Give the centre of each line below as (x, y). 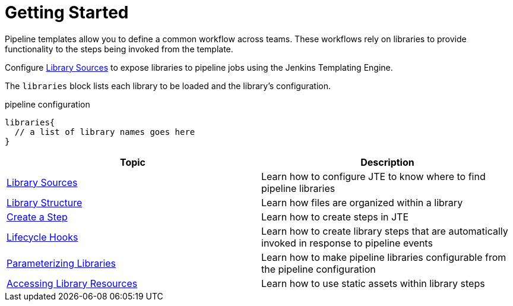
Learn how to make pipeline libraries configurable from (384, 257)
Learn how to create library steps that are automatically (385, 231)
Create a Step (37, 217)
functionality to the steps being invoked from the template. (119, 49)
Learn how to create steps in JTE (335, 217)
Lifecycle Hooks (42, 237)
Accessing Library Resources (72, 283)
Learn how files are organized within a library (362, 202)
